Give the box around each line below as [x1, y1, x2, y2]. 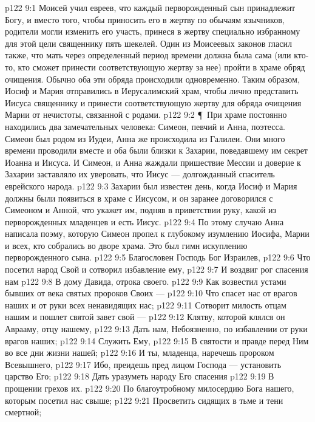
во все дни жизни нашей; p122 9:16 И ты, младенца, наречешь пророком [5, 346, 274, 359]
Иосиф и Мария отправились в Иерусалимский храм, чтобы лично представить [5, 84, 299, 97]
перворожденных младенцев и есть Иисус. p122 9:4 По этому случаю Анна [5, 215, 284, 228]
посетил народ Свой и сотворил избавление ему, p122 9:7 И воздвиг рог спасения [5, 263, 308, 276]
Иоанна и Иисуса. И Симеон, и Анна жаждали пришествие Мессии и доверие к [5, 155, 301, 168]
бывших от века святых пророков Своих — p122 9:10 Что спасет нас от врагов [5, 287, 297, 299]
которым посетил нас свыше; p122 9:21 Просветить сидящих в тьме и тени [5, 393, 283, 406]
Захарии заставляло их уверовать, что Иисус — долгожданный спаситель [5, 168, 275, 180]
